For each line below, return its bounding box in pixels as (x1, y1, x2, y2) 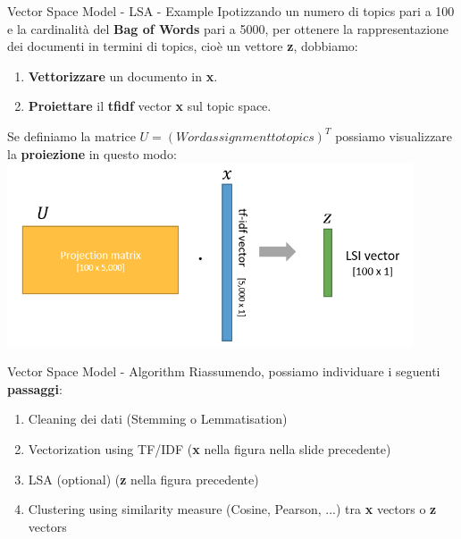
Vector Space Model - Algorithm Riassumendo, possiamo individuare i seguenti (7, 362, 440, 381)
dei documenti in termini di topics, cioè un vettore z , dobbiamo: (7, 37, 358, 55)
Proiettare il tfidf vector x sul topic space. (28, 97, 272, 115)
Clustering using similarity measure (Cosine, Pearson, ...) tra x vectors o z (28, 500, 437, 518)
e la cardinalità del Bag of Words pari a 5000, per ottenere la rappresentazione (7, 19, 449, 38)
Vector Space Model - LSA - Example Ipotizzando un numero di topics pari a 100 (7, 2, 455, 20)
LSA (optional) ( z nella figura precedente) (28, 469, 259, 488)
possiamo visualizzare (335, 126, 453, 145)
